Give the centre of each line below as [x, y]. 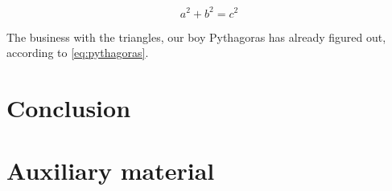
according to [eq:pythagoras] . [78, 53]
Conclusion [69, 107]
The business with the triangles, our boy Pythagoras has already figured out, [196, 37]
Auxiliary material [111, 171]
